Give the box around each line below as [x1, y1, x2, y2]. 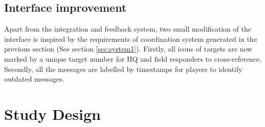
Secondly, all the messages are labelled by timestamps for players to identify [4, 63, 242, 74]
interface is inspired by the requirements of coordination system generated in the [4, 33, 257, 44]
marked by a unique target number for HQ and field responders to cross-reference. [4, 53, 262, 64]
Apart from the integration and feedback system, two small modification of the [4, 23, 251, 34]
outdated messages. [4, 73, 64, 84]
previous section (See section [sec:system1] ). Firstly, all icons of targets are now [4, 43, 253, 54]
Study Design [4, 103, 101, 124]
